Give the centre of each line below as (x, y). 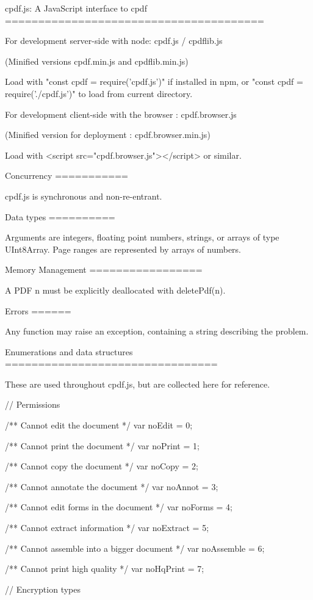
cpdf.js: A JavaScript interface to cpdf (76, 8)
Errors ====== (38, 310)
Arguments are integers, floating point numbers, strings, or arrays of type (142, 237)
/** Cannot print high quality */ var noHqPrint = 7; (105, 569)
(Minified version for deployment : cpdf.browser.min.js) (108, 135)
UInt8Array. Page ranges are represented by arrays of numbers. (123, 249)
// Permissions (33, 404)
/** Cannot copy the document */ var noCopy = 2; (102, 466)
